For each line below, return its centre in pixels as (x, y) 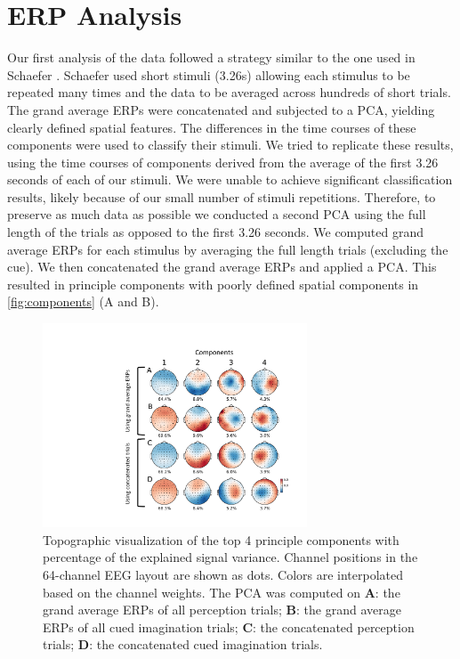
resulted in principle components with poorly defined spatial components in (213, 284)
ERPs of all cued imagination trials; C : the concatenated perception (229, 626)
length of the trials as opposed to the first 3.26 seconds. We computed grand (216, 232)
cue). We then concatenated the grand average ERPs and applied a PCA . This (222, 267)
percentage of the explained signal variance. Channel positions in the (230, 557)
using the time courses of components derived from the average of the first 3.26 (223, 162)
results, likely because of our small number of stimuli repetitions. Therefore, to (222, 196)
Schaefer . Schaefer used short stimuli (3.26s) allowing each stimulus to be (209, 74)
